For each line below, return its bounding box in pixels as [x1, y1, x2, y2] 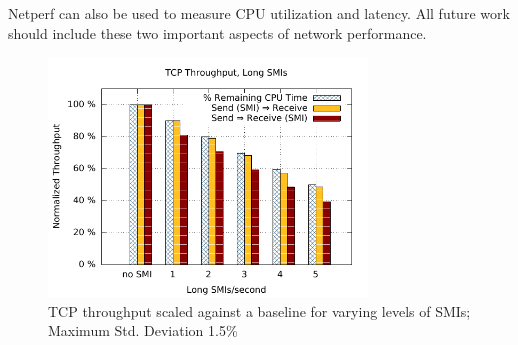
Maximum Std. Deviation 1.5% [48, 320, 238, 341]
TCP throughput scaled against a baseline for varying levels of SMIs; [48, 300, 471, 321]
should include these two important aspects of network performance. [8, 22, 427, 43]
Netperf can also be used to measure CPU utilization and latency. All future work [8, 3, 510, 23]
